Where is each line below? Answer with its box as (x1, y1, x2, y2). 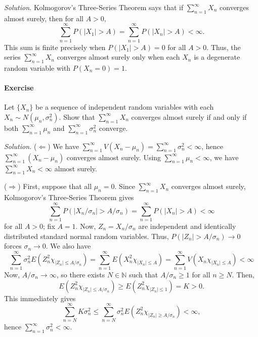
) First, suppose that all (18, 181, 92, 191)
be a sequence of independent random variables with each (35, 102, 214, 112)
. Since (114, 181, 136, 191)
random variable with (4, 62, 71, 73)
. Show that (59, 111, 95, 122)
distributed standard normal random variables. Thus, (4, 230, 169, 241)
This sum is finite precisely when (4, 41, 106, 52)
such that (128, 269, 158, 279)
